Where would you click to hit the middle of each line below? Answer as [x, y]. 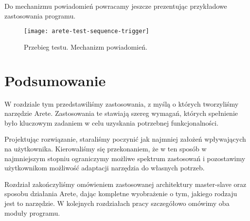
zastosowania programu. [40, 15]
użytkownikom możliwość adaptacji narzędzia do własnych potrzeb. [105, 168]
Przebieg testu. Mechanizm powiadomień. [86, 46]
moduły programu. [32, 212]
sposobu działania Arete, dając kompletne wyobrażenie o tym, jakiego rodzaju [121, 193]
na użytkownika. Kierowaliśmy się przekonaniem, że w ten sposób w [106, 148]
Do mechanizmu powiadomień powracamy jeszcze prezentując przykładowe [116, 6]
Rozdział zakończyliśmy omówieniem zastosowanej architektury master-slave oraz [125, 184]
